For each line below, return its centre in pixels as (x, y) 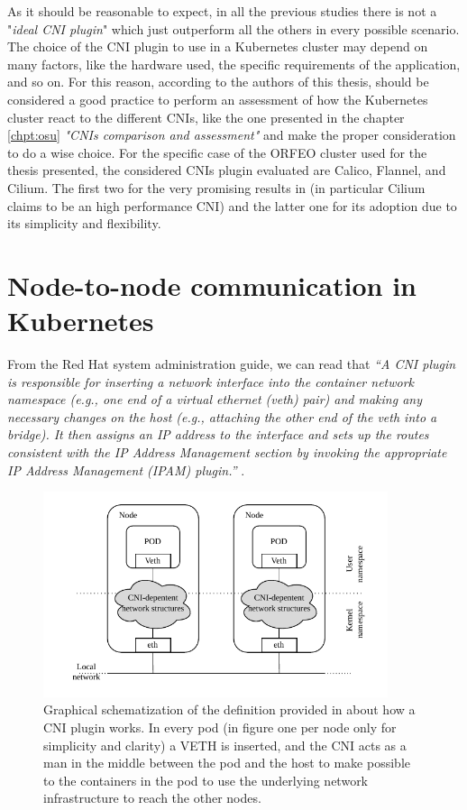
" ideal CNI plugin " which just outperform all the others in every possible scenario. (233, 28)
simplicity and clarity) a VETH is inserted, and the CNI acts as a (225, 745)
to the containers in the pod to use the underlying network (206, 780)
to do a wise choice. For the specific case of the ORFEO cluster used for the (217, 152)
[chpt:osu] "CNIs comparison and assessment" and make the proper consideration (232, 135)
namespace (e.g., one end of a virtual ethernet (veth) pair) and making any (215, 399)
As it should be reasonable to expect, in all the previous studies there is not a (222, 11)
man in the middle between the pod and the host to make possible (227, 763)
